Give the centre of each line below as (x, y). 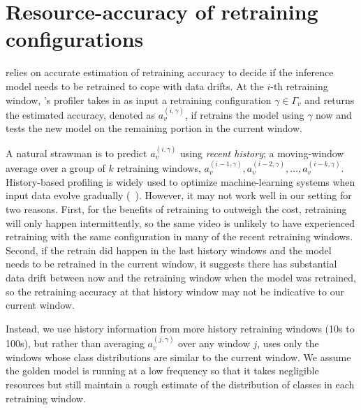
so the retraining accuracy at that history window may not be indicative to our (175, 291)
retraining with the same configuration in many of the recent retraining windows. (179, 236)
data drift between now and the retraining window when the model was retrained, (181, 277)
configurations (75, 39)
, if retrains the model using (244, 114)
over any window (214, 343)
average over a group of (56, 168)
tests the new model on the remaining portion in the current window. (154, 128)
